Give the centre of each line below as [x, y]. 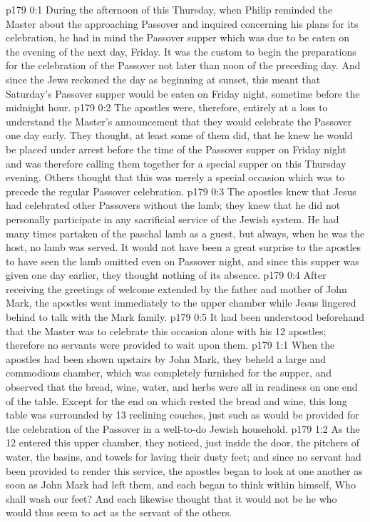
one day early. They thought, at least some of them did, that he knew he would [179, 135]
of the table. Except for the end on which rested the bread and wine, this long [176, 400]
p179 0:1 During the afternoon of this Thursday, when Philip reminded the [169, 9]
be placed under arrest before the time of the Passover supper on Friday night [176, 149]
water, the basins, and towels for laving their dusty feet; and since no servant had [184, 456]
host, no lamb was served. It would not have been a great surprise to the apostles [184, 247]
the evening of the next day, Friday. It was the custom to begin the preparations [181, 51]
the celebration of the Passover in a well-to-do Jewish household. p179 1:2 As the [183, 428]
